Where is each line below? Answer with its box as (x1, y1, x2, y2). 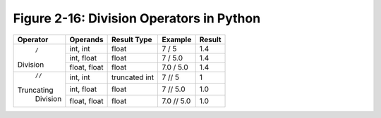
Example (162, 34, 192, 44)
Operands (69, 34, 104, 44)
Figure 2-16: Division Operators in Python (13, 11, 261, 26)
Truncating (17, 85, 54, 95)
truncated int (111, 72, 155, 82)
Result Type (111, 34, 152, 44)
